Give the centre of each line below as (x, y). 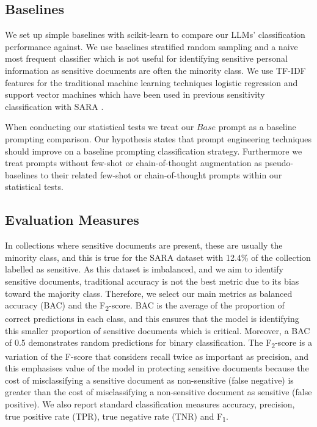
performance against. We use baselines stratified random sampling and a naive (151, 46)
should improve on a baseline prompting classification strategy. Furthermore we (154, 151)
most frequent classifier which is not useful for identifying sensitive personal (146, 58)
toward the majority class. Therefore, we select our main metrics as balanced (149, 293)
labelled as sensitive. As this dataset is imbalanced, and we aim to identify (144, 269)
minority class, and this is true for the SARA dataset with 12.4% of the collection (158, 257)
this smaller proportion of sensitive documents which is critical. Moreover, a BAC (158, 330)
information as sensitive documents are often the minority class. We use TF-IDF (155, 70)
